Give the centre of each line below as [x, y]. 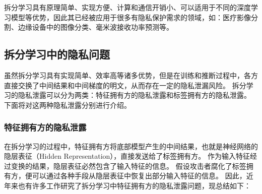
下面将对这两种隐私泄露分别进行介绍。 [68, 105]
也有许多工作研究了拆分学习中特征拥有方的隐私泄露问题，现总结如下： [134, 185]
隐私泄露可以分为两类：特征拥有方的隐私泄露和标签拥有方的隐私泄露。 [134, 95]
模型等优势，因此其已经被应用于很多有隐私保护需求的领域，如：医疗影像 [131, 17]
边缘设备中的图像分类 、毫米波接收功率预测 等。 [95, 27]
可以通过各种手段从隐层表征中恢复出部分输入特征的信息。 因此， [139, 176]
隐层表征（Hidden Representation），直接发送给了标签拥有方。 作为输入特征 [127, 156]
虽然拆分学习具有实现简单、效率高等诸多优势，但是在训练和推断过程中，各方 [131, 75]
